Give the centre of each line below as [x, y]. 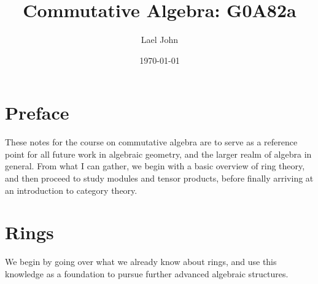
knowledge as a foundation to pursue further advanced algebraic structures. [147, 273]
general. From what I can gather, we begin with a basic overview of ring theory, [155, 166]
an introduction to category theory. [71, 190]
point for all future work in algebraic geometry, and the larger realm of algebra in [158, 154]
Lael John [160, 40]
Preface [37, 113]
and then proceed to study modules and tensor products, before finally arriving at [159, 178]
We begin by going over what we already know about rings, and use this [141, 262]
